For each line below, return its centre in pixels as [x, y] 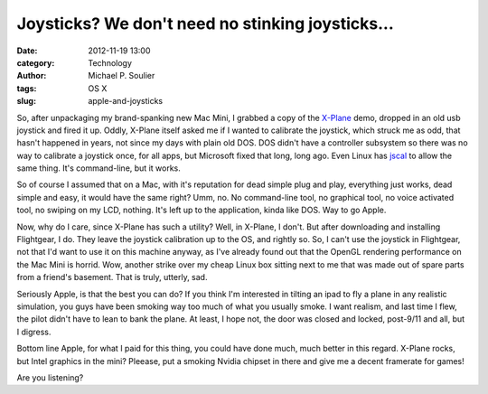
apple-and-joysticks [125, 101]
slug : [26, 101]
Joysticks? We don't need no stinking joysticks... [206, 23]
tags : [27, 88]
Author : [32, 76]
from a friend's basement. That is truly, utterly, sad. [112, 277]
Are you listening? [50, 377]
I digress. [34, 332]
